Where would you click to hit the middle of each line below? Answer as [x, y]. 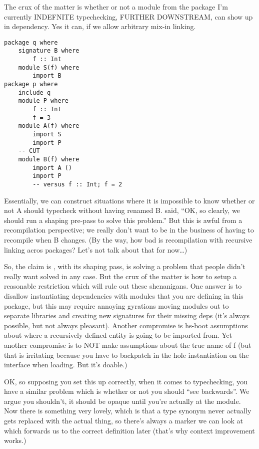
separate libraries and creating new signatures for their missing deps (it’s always [127, 315]
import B [47, 76]
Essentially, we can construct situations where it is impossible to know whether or [129, 200]
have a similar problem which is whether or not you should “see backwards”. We [127, 391]
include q [34, 92]
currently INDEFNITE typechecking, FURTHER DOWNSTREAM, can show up [128, 16]
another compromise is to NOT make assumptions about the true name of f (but [128, 345]
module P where [43, 101]
